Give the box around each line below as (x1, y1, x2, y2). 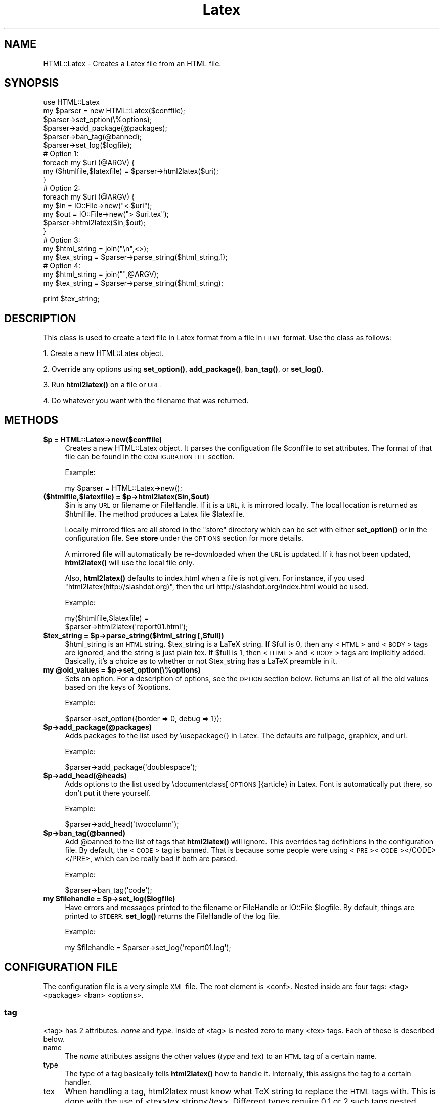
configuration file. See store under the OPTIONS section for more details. (65, 534, 303, 543)
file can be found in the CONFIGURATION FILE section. (65, 452, 235, 461)
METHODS (4, 413, 59, 426)
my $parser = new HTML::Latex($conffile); (43, 106, 186, 115)
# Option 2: (43, 184, 80, 193)
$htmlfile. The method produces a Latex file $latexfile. (65, 509, 245, 519)
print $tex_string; (43, 294, 100, 303)
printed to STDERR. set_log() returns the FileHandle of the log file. (65, 912, 280, 921)
